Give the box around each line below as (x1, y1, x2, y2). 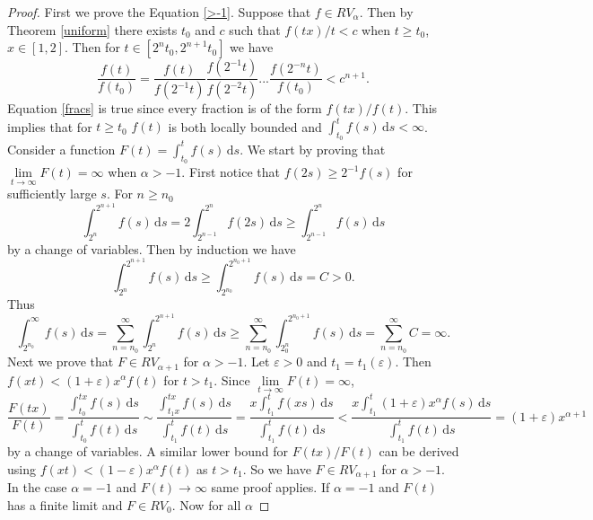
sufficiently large (7, 184, 97, 203)
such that (229, 20, 281, 39)
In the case (7, 478, 67, 497)
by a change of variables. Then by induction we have (7, 239, 296, 258)
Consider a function (7, 139, 116, 158)
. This (405, 99, 438, 118)
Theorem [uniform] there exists (7, 20, 178, 39)
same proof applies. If (211, 478, 330, 497)
